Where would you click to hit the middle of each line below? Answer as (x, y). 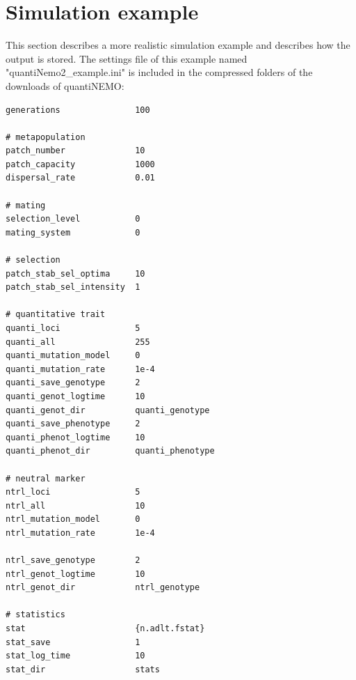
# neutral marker (46, 478)
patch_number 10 (75, 151)
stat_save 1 (73, 642)
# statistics (35, 615)
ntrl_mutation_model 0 (73, 519)
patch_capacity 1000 (80, 164)
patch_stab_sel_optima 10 (75, 273)
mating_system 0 (73, 232)
